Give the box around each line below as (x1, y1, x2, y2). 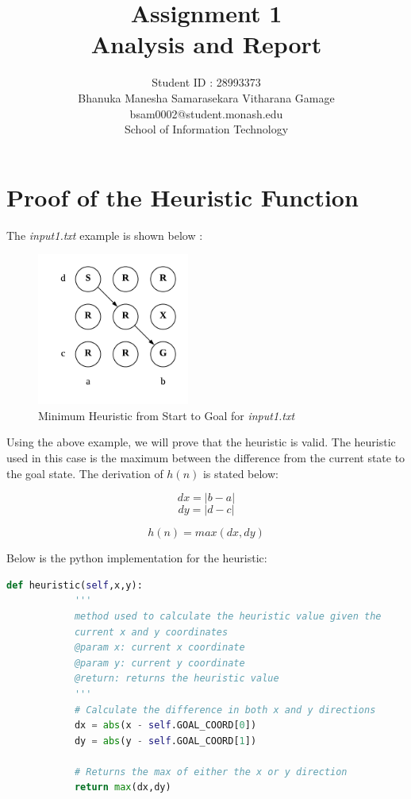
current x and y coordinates (74, 626, 229, 638)
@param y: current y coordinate (74, 657, 245, 669)
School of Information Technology (124, 121, 289, 137)
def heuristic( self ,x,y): (6, 579, 143, 591)
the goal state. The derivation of (6, 465, 163, 481)
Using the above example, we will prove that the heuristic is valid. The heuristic (6, 434, 396, 450)
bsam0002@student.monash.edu (129, 105, 283, 122)
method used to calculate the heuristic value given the (74, 610, 382, 622)
